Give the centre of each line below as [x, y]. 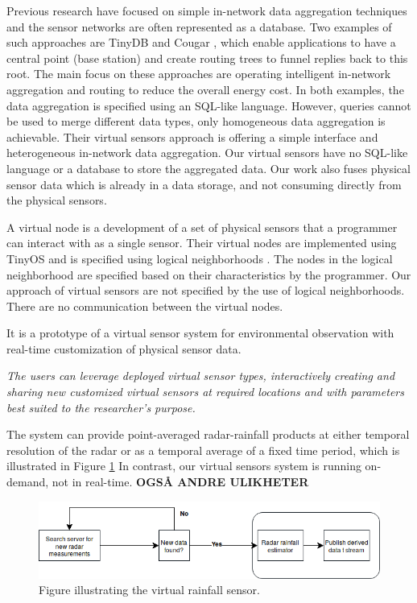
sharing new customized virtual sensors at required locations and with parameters [205, 392]
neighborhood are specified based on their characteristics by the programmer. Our [209, 274]
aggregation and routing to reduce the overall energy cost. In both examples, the [205, 89]
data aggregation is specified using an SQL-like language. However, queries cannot [209, 105]
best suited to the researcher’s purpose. [101, 407]
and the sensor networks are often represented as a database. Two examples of [199, 26]
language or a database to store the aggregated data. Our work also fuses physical [208, 168]
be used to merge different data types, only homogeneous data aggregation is [196, 121]
